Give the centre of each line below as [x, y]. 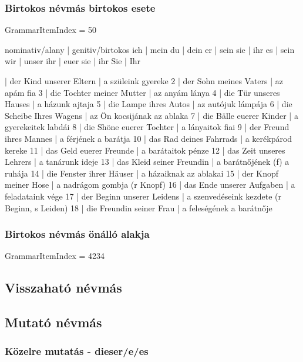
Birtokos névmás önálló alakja [77, 234]
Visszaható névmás [63, 288]
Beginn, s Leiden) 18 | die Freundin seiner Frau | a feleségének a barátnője [139, 207]
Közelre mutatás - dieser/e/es [77, 351]
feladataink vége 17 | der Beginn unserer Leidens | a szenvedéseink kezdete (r [143, 196]
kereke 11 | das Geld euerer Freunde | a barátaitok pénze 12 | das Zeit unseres [145, 150]
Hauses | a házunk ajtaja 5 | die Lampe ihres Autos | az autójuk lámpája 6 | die [149, 104]
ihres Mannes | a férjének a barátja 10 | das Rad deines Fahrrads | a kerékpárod [149, 138]
